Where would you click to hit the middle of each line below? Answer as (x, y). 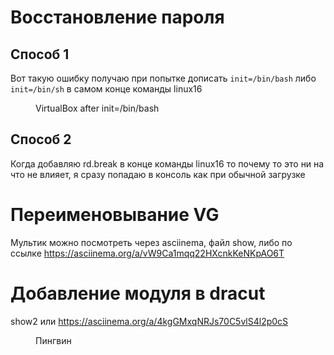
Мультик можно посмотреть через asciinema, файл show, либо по (151, 242)
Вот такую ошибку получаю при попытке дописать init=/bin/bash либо (163, 78)
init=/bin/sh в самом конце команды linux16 (106, 89)
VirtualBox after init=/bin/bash (97, 108)
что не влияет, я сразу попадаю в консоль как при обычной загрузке (158, 174)
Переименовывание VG (115, 215)
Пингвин (53, 340)
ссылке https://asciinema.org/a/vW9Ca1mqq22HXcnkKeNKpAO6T (147, 253)
